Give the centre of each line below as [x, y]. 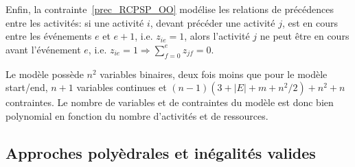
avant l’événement [43, 49]
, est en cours [310, 22]
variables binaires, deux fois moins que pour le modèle [214, 74]
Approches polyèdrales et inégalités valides [161, 152]
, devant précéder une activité [213, 22]
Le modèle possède [45, 74]
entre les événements [49, 36]
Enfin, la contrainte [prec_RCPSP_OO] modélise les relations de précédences [170, 9]
